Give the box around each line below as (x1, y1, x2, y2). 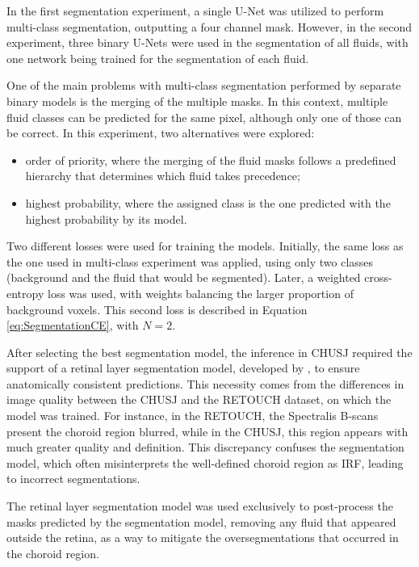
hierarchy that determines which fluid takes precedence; (25, 167, 300, 184)
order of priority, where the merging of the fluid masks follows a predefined (25, 151, 396, 168)
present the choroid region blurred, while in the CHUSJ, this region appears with (6, 422, 409, 439)
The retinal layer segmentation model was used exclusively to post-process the (6, 498, 393, 514)
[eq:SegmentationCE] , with (6, 317, 139, 334)
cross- (364, 269, 392, 286)
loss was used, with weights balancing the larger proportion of (47, 284, 354, 301)
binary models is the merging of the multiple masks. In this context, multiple (6, 92, 388, 109)
